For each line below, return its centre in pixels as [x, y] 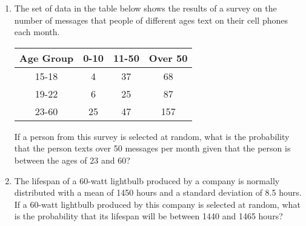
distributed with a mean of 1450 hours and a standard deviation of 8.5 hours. [158, 192]
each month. [37, 32]
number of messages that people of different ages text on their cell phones [151, 20]
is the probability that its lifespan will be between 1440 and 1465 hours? [148, 216]
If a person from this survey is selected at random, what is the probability [152, 136]
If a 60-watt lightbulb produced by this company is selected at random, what [157, 204]
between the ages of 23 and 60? [72, 160]
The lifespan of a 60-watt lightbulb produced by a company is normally [147, 180]
